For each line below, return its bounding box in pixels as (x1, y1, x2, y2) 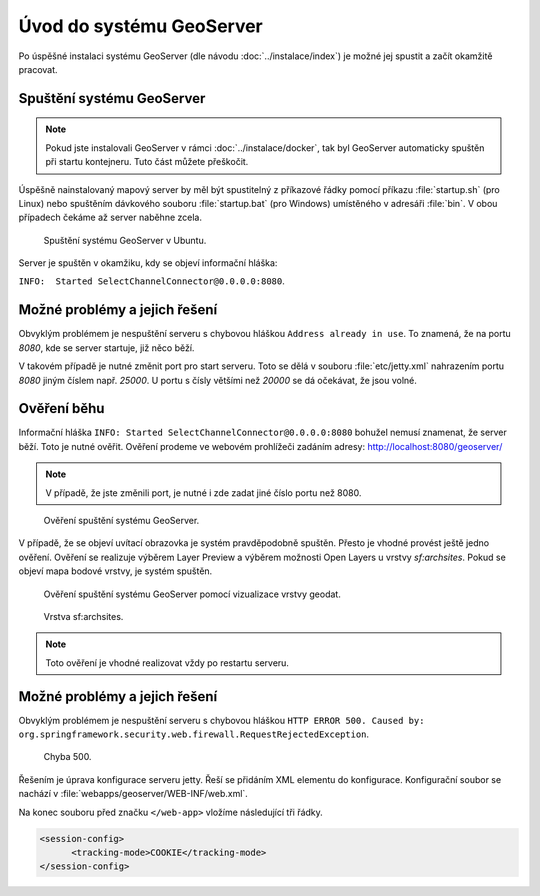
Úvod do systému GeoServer (18, 15, 264, 37)
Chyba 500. (43, 751, 92, 763)
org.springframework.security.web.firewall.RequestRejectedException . (18, 728, 370, 740)
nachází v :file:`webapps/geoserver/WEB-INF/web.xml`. (18, 788, 249, 800)
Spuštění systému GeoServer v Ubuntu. (43, 234, 207, 246)
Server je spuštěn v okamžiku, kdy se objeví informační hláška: (18, 257, 278, 269)
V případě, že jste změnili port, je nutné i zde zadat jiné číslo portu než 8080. (45, 486, 362, 499)
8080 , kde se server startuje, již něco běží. (18, 341, 195, 354)
